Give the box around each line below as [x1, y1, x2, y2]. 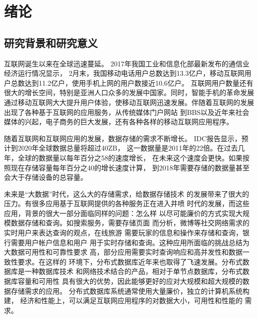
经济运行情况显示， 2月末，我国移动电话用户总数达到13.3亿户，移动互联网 [4, 68, 245, 78]
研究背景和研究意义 [4, 35, 98, 50]
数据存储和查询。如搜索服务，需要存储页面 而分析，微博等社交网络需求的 [10, 217, 250, 228]
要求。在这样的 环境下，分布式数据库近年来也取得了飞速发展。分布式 [17, 256, 243, 266]
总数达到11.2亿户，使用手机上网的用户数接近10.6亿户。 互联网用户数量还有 [10, 77, 254, 88]
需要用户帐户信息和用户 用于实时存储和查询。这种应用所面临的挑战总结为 [10, 237, 250, 247]
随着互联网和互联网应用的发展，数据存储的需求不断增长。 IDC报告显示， [4, 133, 242, 143]
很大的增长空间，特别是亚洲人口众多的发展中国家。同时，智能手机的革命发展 [4, 87, 254, 98]
